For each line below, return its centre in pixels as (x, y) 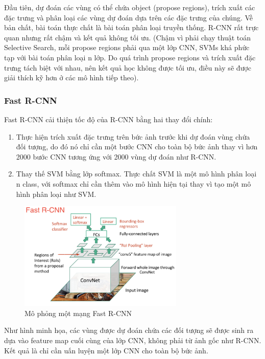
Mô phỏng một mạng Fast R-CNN (78, 313)
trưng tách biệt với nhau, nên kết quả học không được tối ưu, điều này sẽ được (128, 67)
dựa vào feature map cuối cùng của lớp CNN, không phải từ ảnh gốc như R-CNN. (133, 340)
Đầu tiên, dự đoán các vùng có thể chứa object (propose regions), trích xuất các (130, 7)
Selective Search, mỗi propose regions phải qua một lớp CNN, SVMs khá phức (127, 47)
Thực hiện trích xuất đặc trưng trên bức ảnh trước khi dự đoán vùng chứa (133, 136)
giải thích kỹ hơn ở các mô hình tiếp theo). (71, 77)
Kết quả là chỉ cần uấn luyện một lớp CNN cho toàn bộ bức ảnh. (106, 350)
